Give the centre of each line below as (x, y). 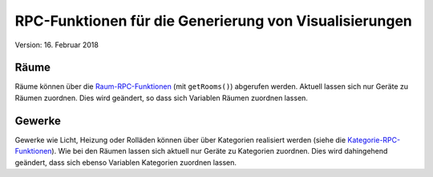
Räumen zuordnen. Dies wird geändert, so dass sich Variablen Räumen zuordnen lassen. (162, 98)
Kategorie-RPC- (374, 139)
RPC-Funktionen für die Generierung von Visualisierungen (214, 21)
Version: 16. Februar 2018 (57, 45)
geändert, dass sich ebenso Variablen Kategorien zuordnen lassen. (125, 162)
